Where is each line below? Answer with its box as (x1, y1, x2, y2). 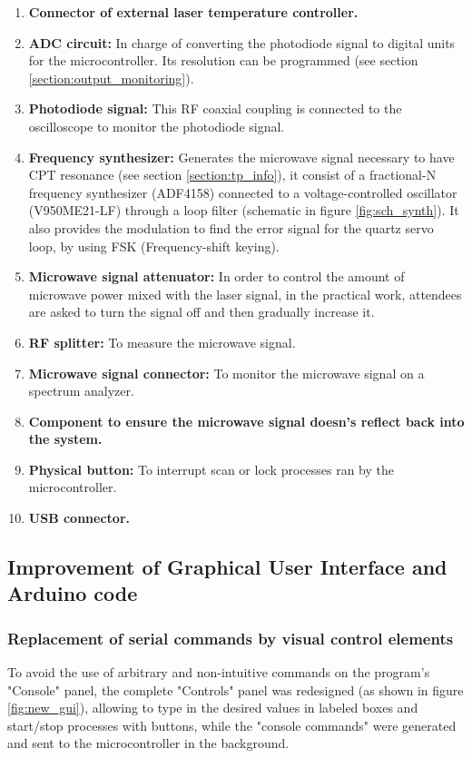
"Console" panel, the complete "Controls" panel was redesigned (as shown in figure (7, 680, 464, 699)
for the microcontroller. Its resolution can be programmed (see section (28, 51, 418, 70)
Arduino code (7, 579, 138, 607)
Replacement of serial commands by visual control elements (7, 626, 454, 649)
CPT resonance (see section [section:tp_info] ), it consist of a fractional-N (28, 165, 437, 184)
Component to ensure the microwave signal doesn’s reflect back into (28, 411, 465, 430)
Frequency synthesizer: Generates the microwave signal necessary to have (28, 147, 455, 166)
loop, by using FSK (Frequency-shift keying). (28, 236, 280, 255)
